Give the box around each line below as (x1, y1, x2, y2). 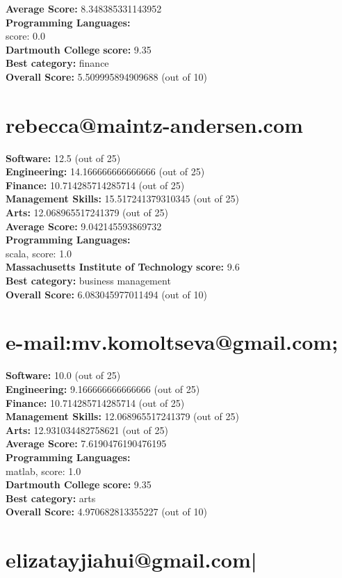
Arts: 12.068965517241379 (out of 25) (6, 205, 168, 220)
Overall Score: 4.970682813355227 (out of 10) (6, 504, 207, 519)
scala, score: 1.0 (6, 246, 72, 260)
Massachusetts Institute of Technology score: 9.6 (6, 259, 240, 274)
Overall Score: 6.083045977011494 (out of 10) (6, 287, 207, 301)
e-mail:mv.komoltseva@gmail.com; (6, 328, 339, 356)
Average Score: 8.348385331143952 (6, 1, 162, 15)
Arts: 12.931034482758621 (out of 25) (6, 422, 168, 437)
